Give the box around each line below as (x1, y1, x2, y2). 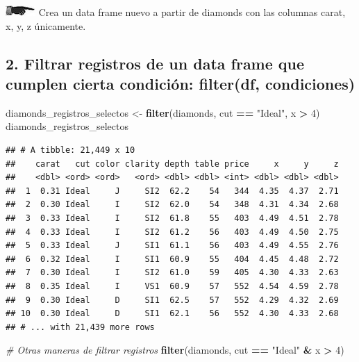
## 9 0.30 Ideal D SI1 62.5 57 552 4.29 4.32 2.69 (6, 295, 339, 305)
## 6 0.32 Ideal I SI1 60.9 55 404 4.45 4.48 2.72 (6, 254, 339, 264)
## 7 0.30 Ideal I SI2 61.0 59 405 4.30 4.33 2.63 (6, 268, 339, 278)
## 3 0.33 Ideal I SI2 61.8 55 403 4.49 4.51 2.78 (6, 213, 339, 223)
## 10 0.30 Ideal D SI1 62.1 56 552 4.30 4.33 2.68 (6, 308, 339, 319)
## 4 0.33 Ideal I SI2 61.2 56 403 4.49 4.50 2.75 (6, 227, 339, 237)
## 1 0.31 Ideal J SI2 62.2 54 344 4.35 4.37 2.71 (6, 186, 339, 196)
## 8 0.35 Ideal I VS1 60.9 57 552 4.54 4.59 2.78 (6, 281, 339, 291)
